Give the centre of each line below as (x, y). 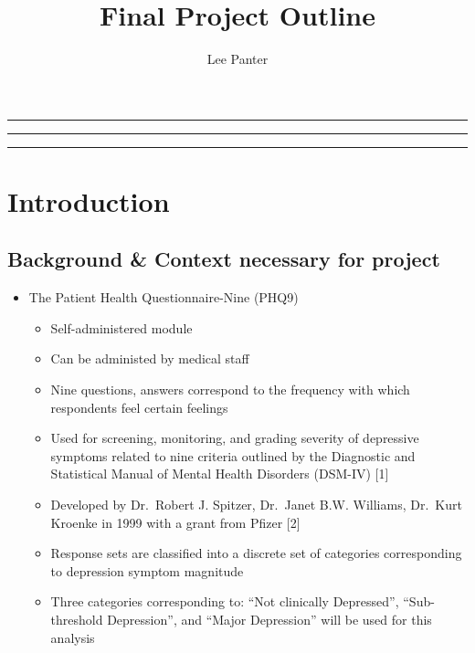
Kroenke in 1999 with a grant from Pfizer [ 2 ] (175, 522)
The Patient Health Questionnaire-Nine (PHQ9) (164, 297)
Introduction (89, 200)
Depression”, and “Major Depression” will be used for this (269, 620)
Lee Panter (237, 59)
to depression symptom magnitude (147, 570)
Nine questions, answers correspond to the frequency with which (230, 390)
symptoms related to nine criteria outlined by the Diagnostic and (233, 455)
